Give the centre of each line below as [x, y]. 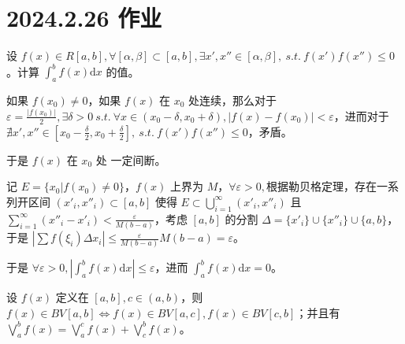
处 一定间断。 [131, 159]
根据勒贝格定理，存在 [322, 186]
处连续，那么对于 [233, 100]
